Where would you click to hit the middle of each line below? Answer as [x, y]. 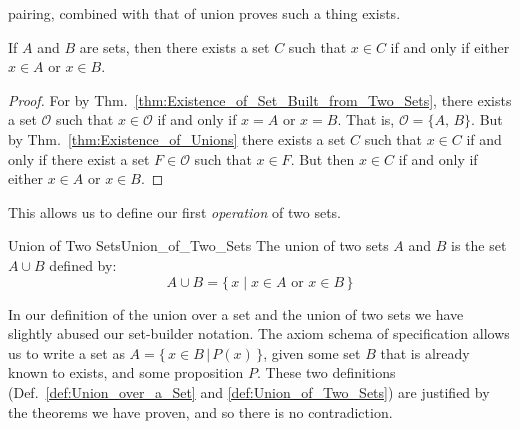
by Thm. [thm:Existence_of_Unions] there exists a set [177, 138]
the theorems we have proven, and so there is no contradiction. [200, 411]
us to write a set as [66, 352]
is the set [479, 245]
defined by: [83, 264]
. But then [322, 158]
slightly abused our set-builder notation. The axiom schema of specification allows [259, 333]
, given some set [312, 352]
